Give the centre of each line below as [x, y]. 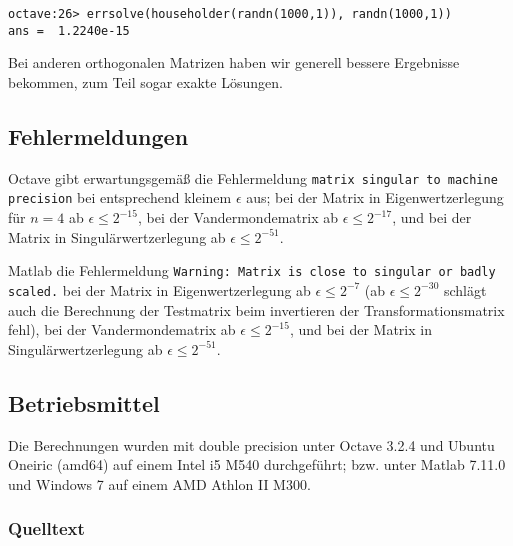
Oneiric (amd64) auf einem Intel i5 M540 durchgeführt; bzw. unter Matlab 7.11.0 [257, 464]
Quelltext [46, 528]
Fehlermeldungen [98, 135]
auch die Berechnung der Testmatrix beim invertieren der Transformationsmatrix [256, 309]
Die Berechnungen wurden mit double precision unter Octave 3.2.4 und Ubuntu [251, 444]
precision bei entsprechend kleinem [120, 197]
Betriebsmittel [84, 402]
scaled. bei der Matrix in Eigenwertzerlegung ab [159, 289]
